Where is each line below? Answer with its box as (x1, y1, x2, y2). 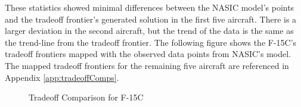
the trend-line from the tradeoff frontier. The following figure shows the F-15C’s (5, 36, 297, 48)
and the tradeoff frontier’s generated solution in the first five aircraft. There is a (5, 12, 297, 25)
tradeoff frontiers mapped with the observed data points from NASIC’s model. (5, 48, 291, 60)
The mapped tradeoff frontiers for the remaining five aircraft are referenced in (5, 59, 289, 71)
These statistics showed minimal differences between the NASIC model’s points (5, 1, 294, 13)
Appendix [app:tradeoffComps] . (5, 71, 119, 83)
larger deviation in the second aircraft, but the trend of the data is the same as (5, 24, 294, 37)
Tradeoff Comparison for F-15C (29, 91, 144, 103)
